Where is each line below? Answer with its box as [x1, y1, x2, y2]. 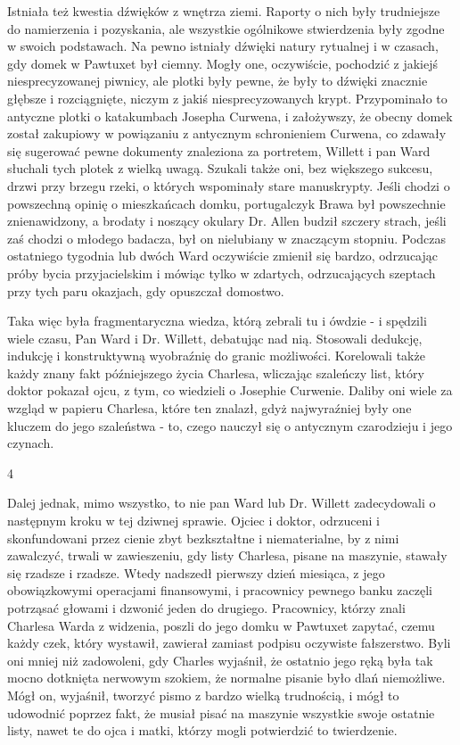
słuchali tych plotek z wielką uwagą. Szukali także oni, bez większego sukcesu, [7, 159, 433, 178]
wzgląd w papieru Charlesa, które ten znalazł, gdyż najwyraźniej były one [7, 399, 412, 418]
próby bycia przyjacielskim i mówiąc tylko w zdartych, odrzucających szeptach [7, 263, 436, 282]
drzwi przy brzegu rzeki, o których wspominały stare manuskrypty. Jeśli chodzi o [7, 176, 450, 195]
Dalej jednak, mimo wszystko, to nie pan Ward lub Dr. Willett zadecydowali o [7, 493, 436, 512]
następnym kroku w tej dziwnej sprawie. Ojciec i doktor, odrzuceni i [7, 511, 380, 530]
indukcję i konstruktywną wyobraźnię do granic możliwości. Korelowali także [7, 346, 425, 365]
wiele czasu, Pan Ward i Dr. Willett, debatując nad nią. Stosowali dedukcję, [7, 328, 423, 347]
